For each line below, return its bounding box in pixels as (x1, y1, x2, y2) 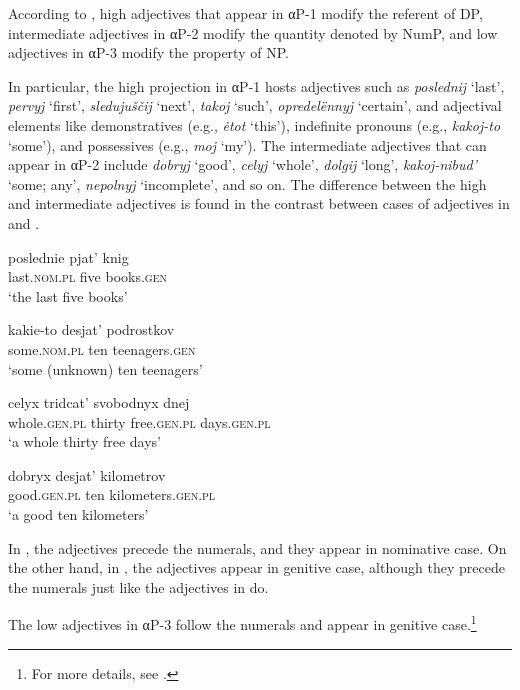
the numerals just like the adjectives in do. (8, 576, 269, 597)
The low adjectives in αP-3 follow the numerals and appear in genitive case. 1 (8, 611, 477, 635)
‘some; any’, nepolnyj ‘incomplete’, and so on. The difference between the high (8, 173, 487, 194)
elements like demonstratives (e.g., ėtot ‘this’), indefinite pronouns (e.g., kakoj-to (8, 114, 501, 135)
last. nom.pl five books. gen (8, 266, 168, 287)
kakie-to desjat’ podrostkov (8, 319, 175, 340)
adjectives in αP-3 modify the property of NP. (8, 42, 289, 63)
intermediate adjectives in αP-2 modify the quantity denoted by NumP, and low (8, 22, 498, 43)
